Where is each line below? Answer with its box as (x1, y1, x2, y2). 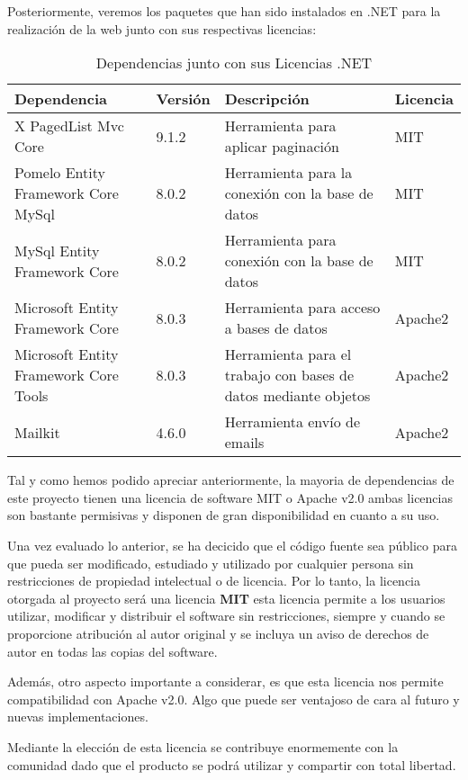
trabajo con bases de (224, 364, 355, 386)
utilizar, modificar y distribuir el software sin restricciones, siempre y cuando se (7, 606, 445, 625)
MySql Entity (14, 239, 100, 261)
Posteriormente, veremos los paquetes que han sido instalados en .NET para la (7, 2, 441, 20)
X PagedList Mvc (14, 115, 124, 137)
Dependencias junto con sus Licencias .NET (95, 52, 373, 74)
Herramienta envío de (224, 411, 361, 433)
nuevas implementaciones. (7, 707, 148, 726)
